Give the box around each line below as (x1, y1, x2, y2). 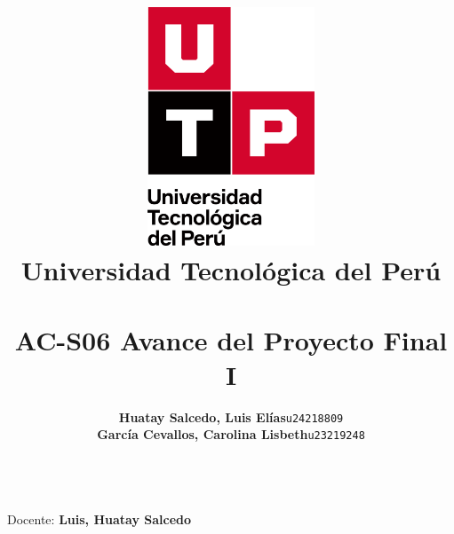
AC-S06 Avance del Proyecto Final (14, 321, 448, 357)
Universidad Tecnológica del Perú (20, 252, 442, 288)
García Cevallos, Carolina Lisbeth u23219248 (97, 425, 365, 444)
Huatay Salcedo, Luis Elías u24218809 (118, 407, 344, 426)
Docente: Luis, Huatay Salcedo (7, 509, 192, 528)
